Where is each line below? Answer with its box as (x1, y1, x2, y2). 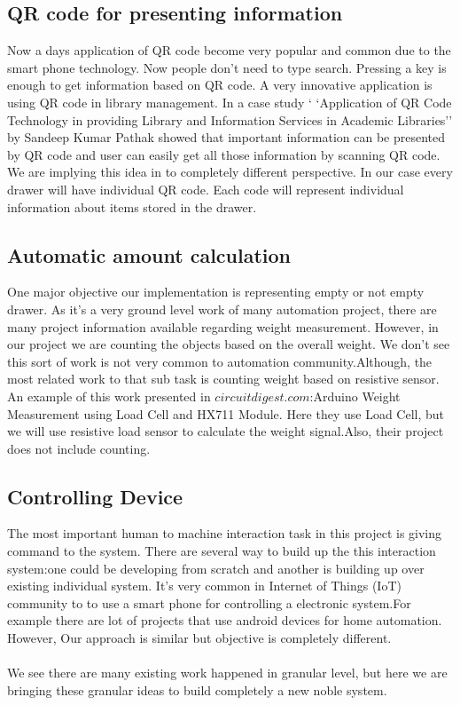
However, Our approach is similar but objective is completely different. (7, 629, 392, 647)
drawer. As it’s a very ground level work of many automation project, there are (7, 299, 437, 318)
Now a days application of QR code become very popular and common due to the (7, 41, 451, 59)
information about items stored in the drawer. (7, 197, 257, 216)
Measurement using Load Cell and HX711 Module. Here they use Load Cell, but (7, 404, 445, 423)
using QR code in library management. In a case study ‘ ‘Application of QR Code (7, 92, 452, 111)
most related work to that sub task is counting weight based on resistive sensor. (7, 369, 440, 388)
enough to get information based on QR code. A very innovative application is (7, 75, 433, 94)
